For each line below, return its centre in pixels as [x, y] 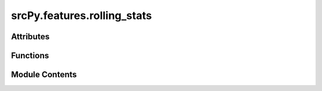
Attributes [30, 37]
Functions [30, 56]
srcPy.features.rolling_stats [81, 15]
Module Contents [44, 75]
